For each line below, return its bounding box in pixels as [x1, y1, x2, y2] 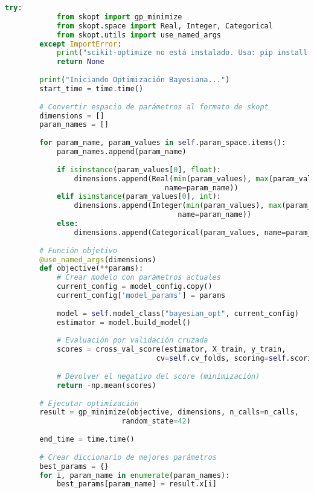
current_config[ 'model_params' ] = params [56, 291, 226, 300]
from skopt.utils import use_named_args [56, 30, 221, 39]
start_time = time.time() [39, 84, 144, 93]
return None [56, 57, 104, 66]
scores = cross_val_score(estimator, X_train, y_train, [56, 345, 286, 354]
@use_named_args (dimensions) [39, 255, 156, 264]
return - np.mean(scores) [56, 381, 156, 390]
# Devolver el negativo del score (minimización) [56, 372, 260, 381]
